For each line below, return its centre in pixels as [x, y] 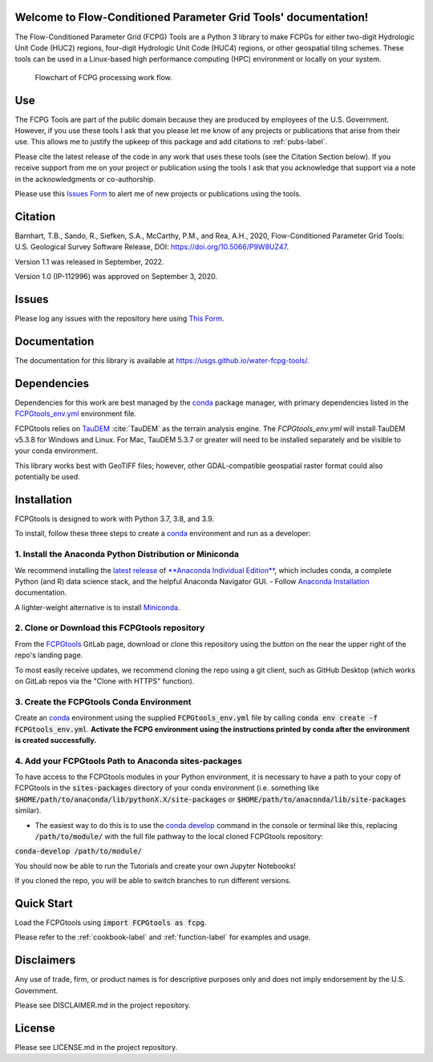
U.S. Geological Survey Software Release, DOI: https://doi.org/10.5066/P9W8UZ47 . [152, 247]
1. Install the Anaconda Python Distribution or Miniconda [127, 555]
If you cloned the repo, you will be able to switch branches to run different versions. [153, 881]
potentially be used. [47, 477]
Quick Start [44, 903]
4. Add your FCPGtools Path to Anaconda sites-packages [128, 761]
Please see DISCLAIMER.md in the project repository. [103, 1005]
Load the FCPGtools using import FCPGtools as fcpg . [111, 923]
